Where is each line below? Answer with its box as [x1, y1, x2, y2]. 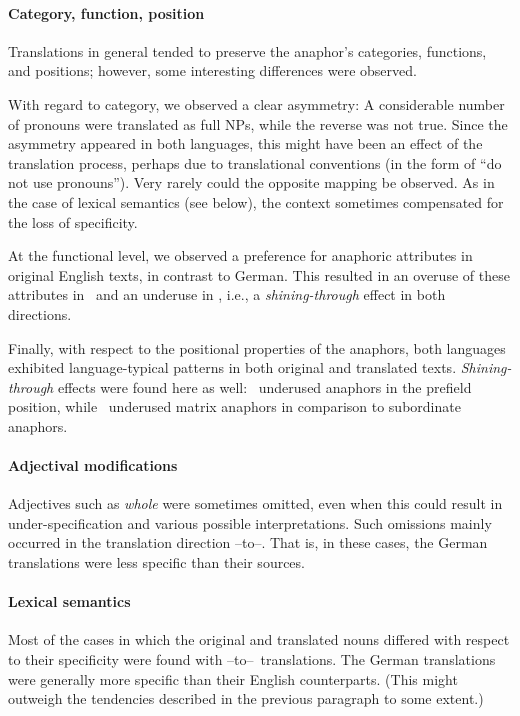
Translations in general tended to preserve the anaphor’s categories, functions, [8, 40, 487, 61]
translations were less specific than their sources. [8, 552, 305, 573]
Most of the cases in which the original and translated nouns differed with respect [8, 629, 510, 650]
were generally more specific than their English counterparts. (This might [8, 668, 458, 689]
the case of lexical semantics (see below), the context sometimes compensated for [8, 191, 504, 212]
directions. [8, 303, 72, 324]
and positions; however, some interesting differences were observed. [8, 60, 417, 81]
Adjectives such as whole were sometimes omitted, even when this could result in [8, 493, 503, 514]
